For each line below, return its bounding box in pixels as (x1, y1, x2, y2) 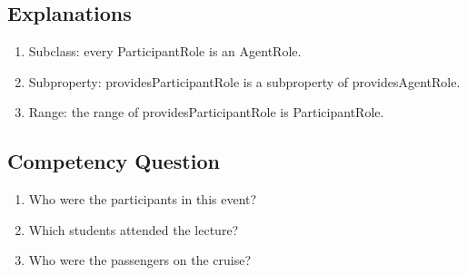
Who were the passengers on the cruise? (28, 250, 252, 270)
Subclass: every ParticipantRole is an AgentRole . (28, 42, 302, 61)
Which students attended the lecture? (28, 220, 239, 239)
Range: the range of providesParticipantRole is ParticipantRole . (28, 103, 384, 122)
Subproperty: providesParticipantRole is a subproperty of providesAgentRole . (28, 72, 461, 91)
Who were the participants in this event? (28, 190, 257, 209)
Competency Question (7, 147, 220, 175)
